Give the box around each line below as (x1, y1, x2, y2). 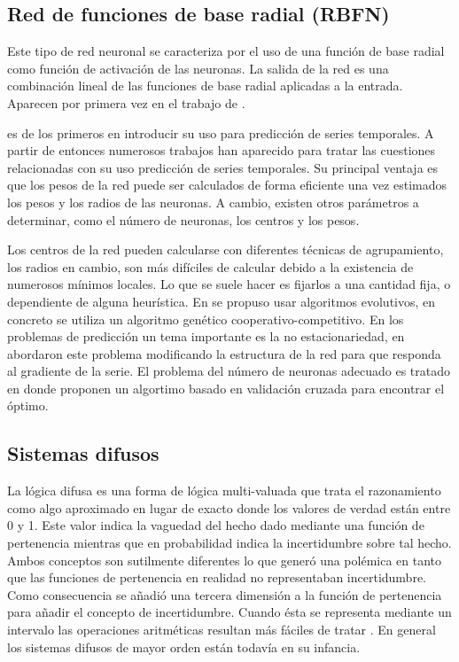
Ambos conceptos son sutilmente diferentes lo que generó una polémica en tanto (7, 550, 442, 569)
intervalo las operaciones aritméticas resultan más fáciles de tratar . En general (7, 620, 436, 639)
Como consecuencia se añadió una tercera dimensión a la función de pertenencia (7, 585, 442, 604)
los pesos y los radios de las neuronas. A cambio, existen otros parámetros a (7, 192, 419, 211)
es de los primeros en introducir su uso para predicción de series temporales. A (7, 123, 434, 142)
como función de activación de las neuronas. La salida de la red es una (7, 58, 389, 77)
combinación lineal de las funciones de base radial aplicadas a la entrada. (7, 76, 403, 95)
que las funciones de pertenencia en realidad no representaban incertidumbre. (7, 568, 426, 587)
